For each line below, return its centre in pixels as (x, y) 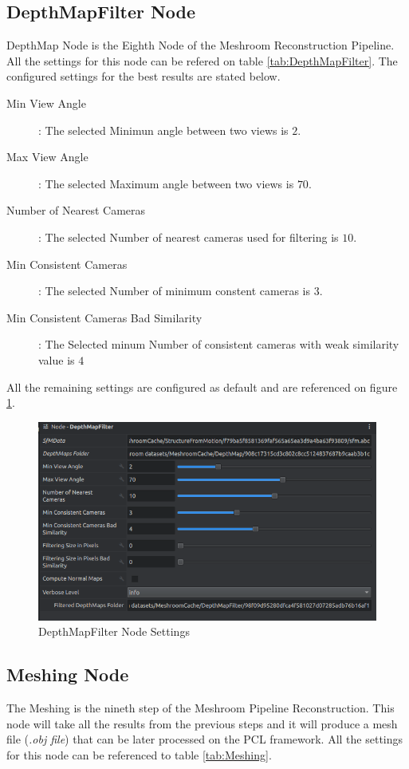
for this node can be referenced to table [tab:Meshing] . (139, 754)
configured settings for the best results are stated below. (144, 76)
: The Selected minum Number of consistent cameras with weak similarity (219, 344)
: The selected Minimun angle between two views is (163, 130)
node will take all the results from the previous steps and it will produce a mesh (202, 723)
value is (57, 359)
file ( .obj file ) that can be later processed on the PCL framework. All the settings (205, 739)
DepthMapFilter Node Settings (114, 631)
